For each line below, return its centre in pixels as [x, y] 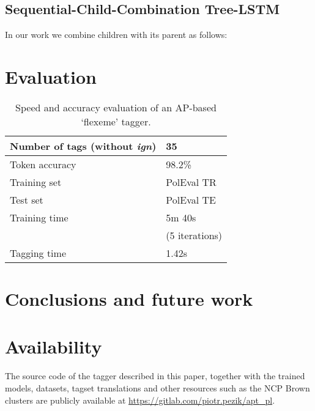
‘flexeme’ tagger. [116, 121]
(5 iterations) [194, 235]
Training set [36, 182]
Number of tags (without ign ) [83, 146]
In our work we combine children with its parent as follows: [116, 35]
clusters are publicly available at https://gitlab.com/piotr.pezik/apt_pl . [140, 400]
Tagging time [38, 253]
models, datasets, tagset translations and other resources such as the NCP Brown [157, 388]
